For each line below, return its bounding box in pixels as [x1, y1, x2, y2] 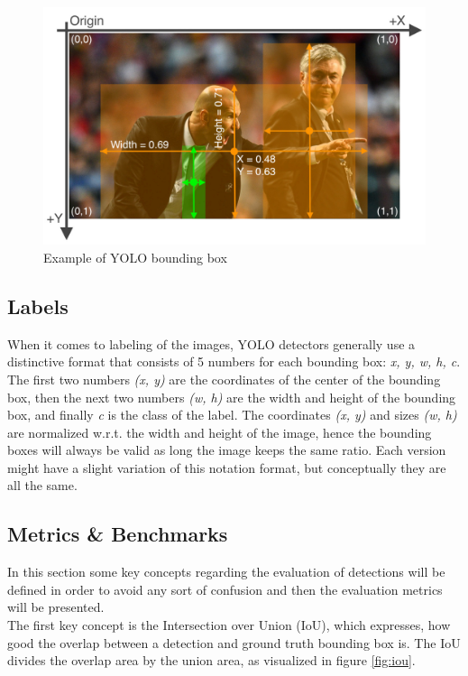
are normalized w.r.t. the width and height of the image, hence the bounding [7, 422, 432, 441]
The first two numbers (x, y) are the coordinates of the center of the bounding [7, 369, 441, 388]
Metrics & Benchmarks [7, 520, 228, 548]
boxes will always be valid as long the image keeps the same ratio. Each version [7, 440, 446, 459]
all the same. [7, 476, 78, 495]
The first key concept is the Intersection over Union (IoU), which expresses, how [7, 616, 451, 634]
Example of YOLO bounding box [43, 247, 227, 266]
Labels [7, 292, 69, 319]
